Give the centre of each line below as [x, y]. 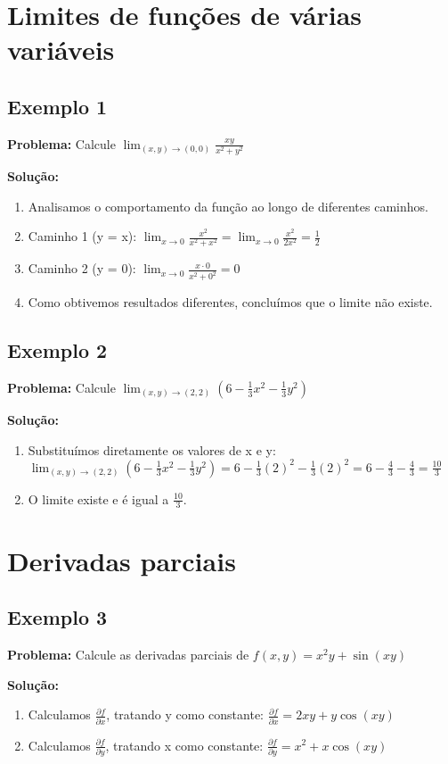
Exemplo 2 [57, 350]
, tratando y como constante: [185, 714]
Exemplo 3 [57, 617]
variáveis [61, 50]
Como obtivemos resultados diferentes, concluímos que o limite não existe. [230, 302]
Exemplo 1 [57, 106]
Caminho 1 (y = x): [82, 236]
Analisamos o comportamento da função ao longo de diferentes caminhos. [228, 206]
